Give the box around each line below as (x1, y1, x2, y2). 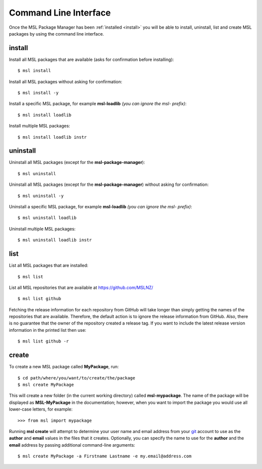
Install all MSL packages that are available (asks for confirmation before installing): (9, 56, 174, 62)
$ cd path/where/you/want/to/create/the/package (17, 375, 135, 380)
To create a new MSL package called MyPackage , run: (9, 364, 119, 370)
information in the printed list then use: (9, 327, 87, 333)
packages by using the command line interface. (9, 31, 104, 36)
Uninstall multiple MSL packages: (9, 226, 76, 232)
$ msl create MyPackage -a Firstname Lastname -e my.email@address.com (17, 453, 192, 459)
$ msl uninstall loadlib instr (17, 237, 92, 243)
